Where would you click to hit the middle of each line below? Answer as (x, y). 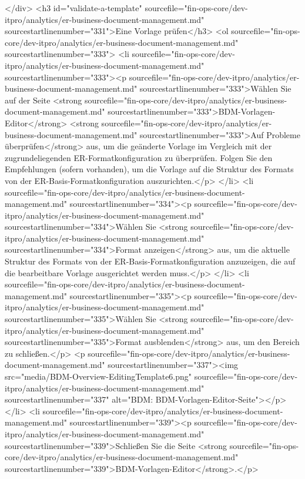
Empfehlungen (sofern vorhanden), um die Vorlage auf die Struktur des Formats (149, 169)
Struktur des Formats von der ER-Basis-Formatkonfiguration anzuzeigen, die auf (150, 261)
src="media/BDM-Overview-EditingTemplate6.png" (98, 376)
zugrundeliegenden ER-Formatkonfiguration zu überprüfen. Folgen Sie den (139, 157)
